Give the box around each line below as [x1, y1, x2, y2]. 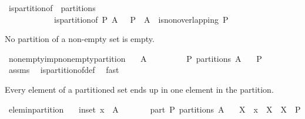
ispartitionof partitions [8, 2, 96, 13]
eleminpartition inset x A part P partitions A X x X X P [8, 103, 301, 115]
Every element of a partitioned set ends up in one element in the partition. [5, 83, 274, 95]
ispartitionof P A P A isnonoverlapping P [53, 13, 229, 25]
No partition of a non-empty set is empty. [5, 33, 155, 45]
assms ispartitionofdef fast [8, 64, 119, 76]
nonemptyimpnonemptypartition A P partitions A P [8, 52, 262, 64]
